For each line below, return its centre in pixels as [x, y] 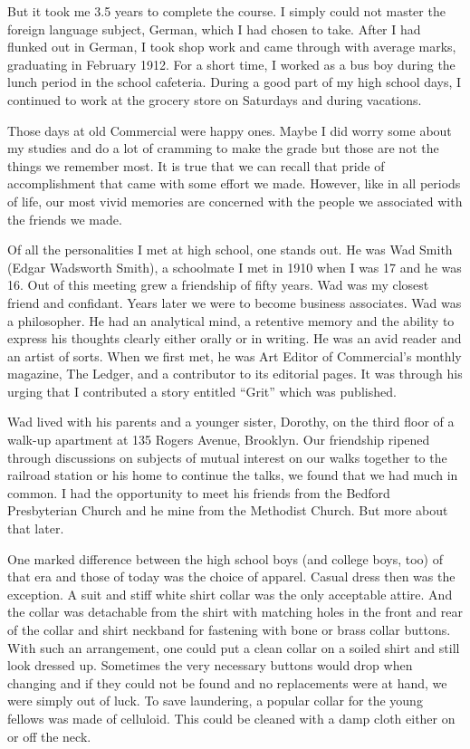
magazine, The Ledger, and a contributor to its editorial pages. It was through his [235, 374]
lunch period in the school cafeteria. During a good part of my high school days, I [235, 82]
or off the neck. [49, 736]
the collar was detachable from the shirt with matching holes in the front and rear [235, 612]
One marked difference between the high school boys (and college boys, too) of [225, 558]
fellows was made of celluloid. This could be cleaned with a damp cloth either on [231, 718]
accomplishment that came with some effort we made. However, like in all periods [234, 183]
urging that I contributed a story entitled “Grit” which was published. [202, 391]
